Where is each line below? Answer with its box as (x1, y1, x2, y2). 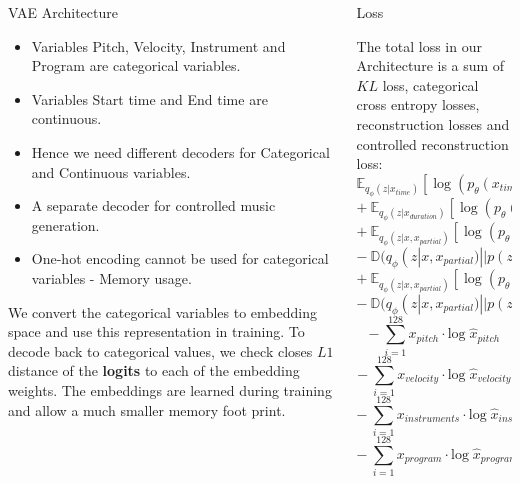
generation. (31, 214, 100, 235)
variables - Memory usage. (31, 267, 192, 288)
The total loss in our (356, 35, 482, 56)
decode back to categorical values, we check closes (8, 340, 313, 361)
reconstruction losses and (356, 113, 510, 134)
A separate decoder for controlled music (31, 195, 276, 216)
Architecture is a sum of (356, 55, 505, 76)
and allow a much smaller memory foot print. (8, 399, 286, 420)
